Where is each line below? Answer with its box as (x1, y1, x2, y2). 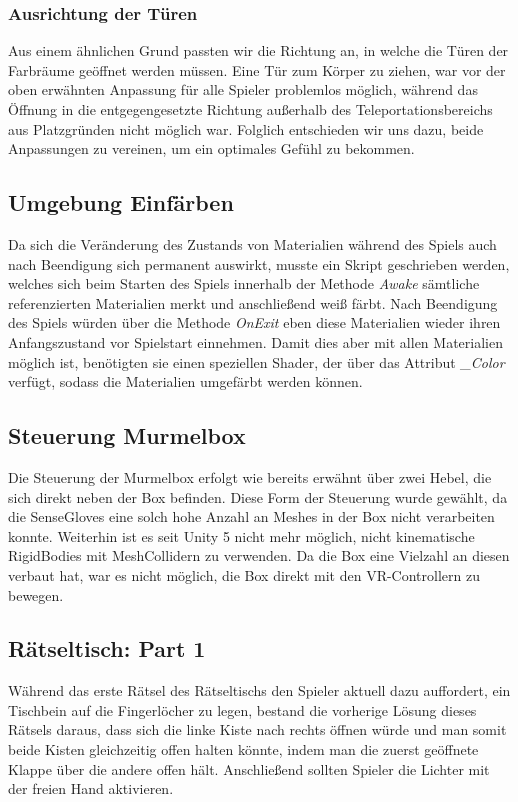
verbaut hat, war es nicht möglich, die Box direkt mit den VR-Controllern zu (8, 564, 480, 585)
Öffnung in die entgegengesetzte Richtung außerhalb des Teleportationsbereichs (8, 99, 493, 119)
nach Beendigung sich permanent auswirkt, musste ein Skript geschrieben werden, (8, 253, 510, 274)
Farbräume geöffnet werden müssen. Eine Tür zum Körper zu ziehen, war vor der (8, 59, 506, 80)
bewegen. (8, 584, 64, 605)
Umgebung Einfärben (8, 187, 234, 218)
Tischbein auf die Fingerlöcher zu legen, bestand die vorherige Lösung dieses (8, 699, 477, 720)
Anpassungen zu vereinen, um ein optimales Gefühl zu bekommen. (8, 138, 415, 159)
